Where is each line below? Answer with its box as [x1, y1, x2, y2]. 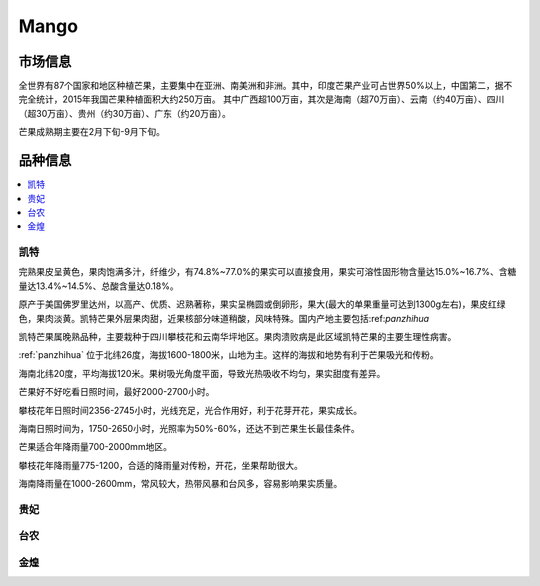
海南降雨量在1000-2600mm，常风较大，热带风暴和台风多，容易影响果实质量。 [18, 478, 343, 490]
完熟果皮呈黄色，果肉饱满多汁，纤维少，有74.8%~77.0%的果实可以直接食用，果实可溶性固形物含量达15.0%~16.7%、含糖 [18, 266, 517, 278]
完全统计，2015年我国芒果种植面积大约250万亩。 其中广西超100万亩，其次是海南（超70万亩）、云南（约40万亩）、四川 [18, 93, 505, 105]
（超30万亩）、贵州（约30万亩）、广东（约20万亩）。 [18, 107, 232, 119]
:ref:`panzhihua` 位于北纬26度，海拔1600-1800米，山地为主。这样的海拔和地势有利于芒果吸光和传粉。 [18, 349, 439, 361]
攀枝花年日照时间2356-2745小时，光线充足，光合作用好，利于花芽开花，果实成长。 [18, 404, 363, 416]
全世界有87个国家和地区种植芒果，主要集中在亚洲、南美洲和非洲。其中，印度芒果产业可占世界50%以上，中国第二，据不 [18, 80, 513, 92]
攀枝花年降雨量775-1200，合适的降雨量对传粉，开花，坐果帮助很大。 [18, 459, 304, 471]
